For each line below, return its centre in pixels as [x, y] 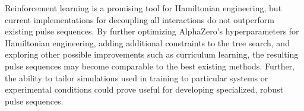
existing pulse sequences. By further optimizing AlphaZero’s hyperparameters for [152, 31]
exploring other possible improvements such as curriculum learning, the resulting [152, 54]
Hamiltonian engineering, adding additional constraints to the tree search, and [147, 42]
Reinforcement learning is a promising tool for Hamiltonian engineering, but [143, 8]
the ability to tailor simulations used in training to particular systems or [137, 77]
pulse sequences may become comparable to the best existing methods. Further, [150, 66]
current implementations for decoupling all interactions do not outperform [140, 19]
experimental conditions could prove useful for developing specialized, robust [144, 89]
